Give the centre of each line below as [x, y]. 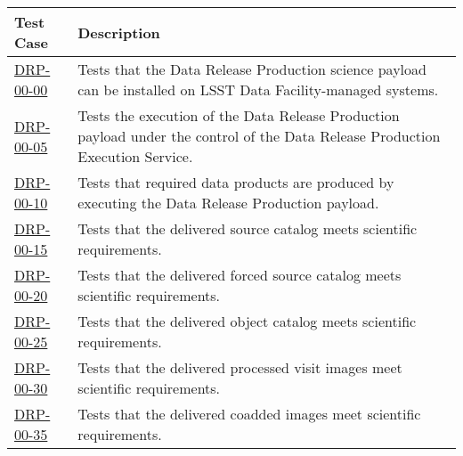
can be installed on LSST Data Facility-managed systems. [258, 90]
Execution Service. [135, 156]
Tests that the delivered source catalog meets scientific [248, 228]
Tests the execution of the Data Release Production [239, 115]
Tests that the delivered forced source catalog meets [240, 275]
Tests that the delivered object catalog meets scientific [247, 321]
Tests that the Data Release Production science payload [252, 69]
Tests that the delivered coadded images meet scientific [249, 414]
